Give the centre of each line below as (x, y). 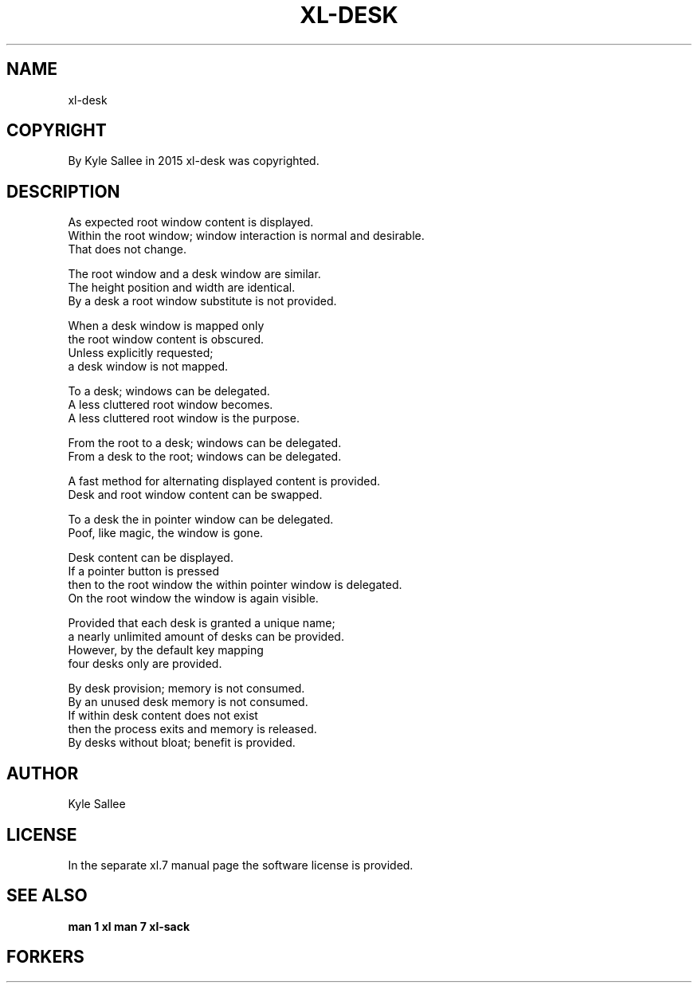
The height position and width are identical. (182, 288)
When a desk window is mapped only (166, 326)
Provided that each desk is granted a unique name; (202, 623)
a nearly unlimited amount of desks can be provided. (206, 637)
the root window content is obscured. (166, 339)
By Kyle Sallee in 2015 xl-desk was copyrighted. (194, 161)
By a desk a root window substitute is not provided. (202, 301)
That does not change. (127, 249)
